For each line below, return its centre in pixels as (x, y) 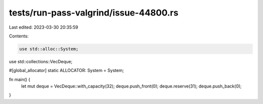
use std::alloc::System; (49, 49)
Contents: (19, 36)
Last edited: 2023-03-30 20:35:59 (44, 27)
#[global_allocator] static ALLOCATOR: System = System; (66, 70)
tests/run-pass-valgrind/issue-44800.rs (94, 13)
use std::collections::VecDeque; (41, 61)
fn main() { (20, 79)
